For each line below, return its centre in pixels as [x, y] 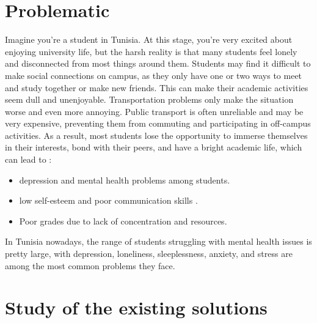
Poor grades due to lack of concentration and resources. [123, 221]
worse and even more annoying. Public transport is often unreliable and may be [154, 111]
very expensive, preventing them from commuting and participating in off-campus [158, 123]
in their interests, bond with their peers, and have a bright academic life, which [154, 147]
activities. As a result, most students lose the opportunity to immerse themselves [156, 135]
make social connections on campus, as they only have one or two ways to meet [154, 75]
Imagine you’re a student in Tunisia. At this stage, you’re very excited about [149, 39]
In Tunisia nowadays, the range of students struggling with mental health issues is [158, 241]
